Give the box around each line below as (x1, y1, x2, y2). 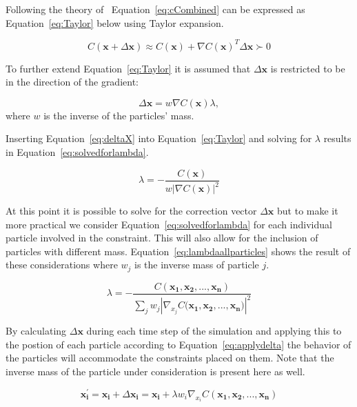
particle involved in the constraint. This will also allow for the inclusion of (6, 230, 318, 245)
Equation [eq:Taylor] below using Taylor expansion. (6, 15, 224, 30)
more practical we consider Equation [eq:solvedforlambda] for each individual (6, 217, 332, 231)
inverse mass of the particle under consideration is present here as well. (6, 364, 305, 379)
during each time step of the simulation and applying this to (86, 324, 342, 338)
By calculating (6, 324, 67, 338)
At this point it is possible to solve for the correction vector (6, 203, 257, 218)
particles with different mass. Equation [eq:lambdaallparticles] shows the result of (6, 244, 351, 258)
